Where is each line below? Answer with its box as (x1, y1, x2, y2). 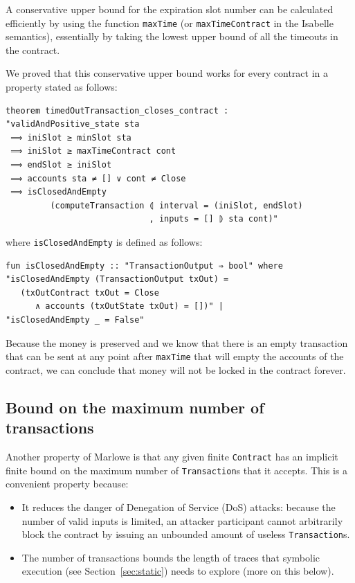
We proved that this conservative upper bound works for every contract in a (6, 66, 329, 80)
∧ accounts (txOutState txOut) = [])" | (35, 301, 224, 312)
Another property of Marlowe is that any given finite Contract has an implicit (6, 449, 338, 464)
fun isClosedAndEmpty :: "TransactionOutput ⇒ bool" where (6, 260, 283, 271)
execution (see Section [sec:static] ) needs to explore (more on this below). (21, 564, 334, 578)
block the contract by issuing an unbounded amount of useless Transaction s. (21, 527, 350, 541)
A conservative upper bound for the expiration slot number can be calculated (6, 2, 334, 16)
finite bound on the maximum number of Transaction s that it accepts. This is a (6, 463, 348, 477)
